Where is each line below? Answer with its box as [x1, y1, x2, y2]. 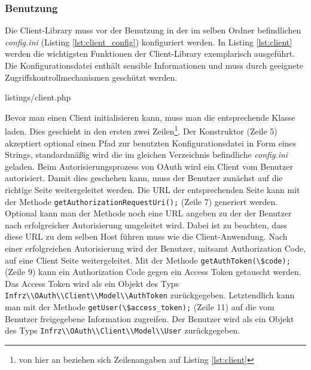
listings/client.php [5, 91, 71, 103]
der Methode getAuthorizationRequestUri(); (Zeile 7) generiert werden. [5, 195, 278, 207]
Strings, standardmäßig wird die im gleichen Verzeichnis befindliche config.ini [5, 148, 288, 161]
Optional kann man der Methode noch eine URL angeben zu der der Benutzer [5, 207, 292, 219]
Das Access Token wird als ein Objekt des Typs [5, 277, 179, 289]
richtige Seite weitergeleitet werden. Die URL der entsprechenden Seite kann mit [5, 184, 300, 195]
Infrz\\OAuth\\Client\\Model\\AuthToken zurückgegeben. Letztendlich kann [5, 289, 295, 301]
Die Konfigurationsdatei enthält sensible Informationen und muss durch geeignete [5, 59, 303, 71]
